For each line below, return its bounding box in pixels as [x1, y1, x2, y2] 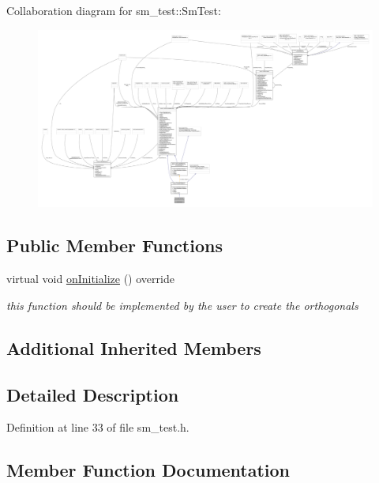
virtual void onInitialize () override [6, 270, 174, 287]
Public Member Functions [6, 233, 223, 258]
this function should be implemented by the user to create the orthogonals [6, 296, 358, 313]
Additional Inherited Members [6, 335, 261, 360]
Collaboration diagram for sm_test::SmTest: [6, 2, 221, 18]
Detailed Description [6, 382, 179, 406]
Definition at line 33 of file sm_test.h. [6, 419, 189, 436]
